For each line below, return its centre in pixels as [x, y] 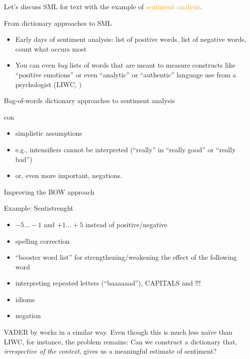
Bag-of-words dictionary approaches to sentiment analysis [90, 100]
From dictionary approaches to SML [58, 23]
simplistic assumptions [49, 133]
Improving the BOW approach [49, 191]
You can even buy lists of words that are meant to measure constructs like [125, 65]
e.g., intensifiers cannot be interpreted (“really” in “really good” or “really [125, 149]
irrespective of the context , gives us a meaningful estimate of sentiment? [110, 351]
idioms [25, 299]
